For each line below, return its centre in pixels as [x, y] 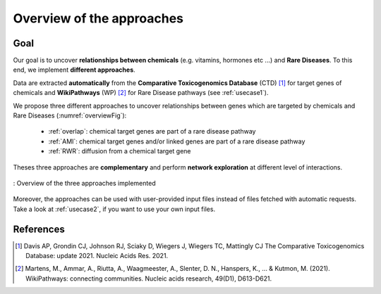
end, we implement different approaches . [74, 70]
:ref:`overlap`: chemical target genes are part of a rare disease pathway [152, 132]
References [39, 229]
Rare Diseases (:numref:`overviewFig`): [70, 115]
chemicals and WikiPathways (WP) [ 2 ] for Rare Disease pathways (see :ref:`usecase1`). [141, 93]
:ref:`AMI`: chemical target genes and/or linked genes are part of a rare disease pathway [177, 141]
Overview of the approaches [98, 18]
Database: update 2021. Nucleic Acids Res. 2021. [97, 256]
